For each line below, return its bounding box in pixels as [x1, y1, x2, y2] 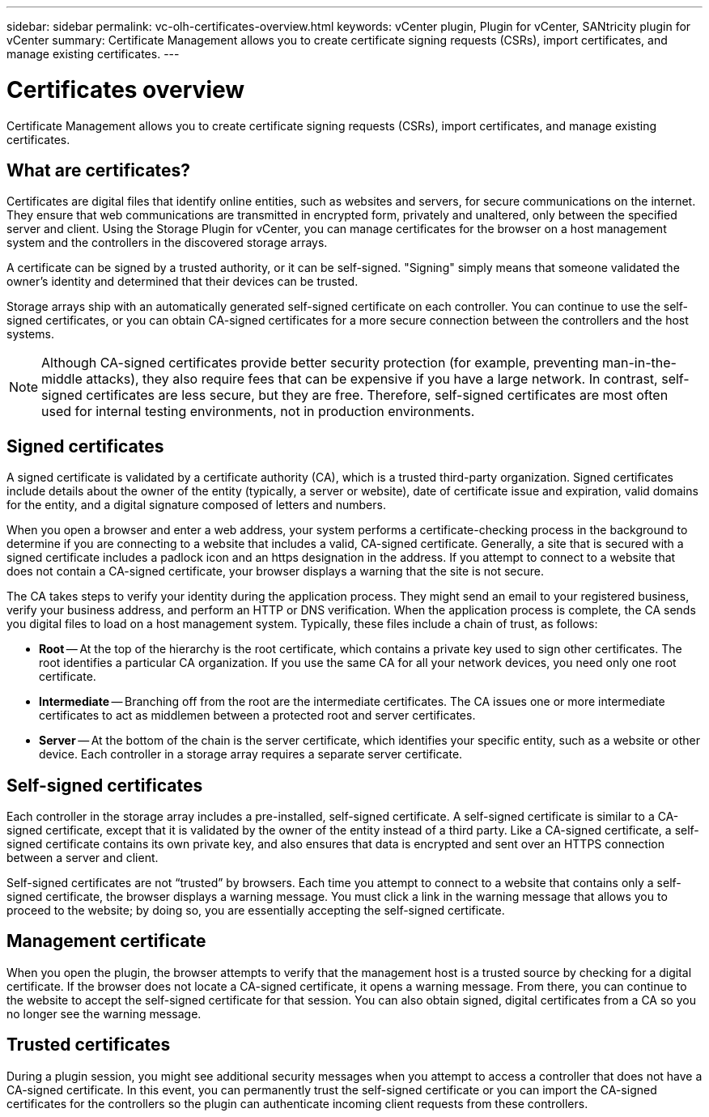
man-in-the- [602, 355, 677, 372]
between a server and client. [6, 851, 159, 865]
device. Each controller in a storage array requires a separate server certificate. [39, 747, 463, 762]
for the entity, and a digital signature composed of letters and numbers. [6, 498, 386, 512]
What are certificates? [6, 159, 191, 181]
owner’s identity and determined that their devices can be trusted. [6, 274, 359, 289]
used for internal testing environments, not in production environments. [41, 403, 475, 420]
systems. [6, 327, 54, 342]
